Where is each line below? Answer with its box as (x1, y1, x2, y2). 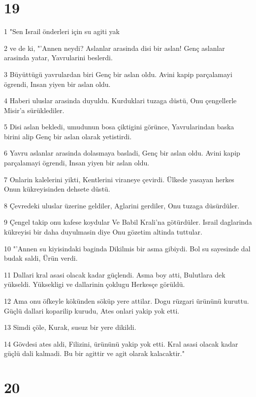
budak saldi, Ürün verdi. (4, 253, 78, 263)
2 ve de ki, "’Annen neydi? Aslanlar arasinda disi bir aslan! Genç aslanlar (4, 42, 225, 53)
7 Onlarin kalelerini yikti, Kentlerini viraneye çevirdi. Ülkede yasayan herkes (4, 174, 234, 184)
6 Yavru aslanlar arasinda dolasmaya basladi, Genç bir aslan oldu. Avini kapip (4, 148, 240, 158)
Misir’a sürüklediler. (4, 105, 64, 115)
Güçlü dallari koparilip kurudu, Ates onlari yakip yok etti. (4, 305, 180, 316)
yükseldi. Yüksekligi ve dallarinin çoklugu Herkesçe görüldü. (4, 279, 185, 289)
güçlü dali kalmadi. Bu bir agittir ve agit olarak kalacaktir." (4, 348, 185, 358)
